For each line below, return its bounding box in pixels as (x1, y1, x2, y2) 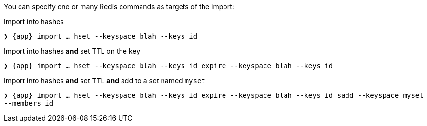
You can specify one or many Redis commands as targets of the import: (4, 2, 234, 11)
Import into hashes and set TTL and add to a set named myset (4, 77, 205, 85)
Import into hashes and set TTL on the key (4, 47, 141, 55)
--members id (4, 99, 54, 107)
